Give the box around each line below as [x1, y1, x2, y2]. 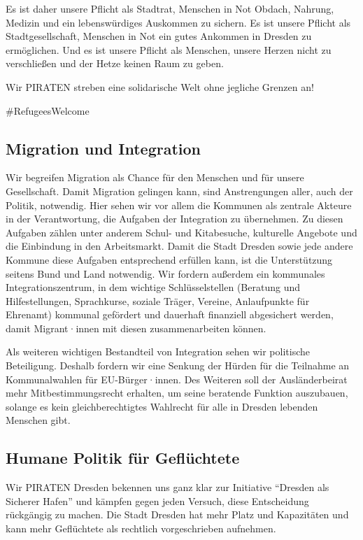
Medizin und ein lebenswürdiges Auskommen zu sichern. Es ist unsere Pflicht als [6, 15, 351, 29]
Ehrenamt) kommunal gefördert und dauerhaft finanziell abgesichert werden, [6, 307, 334, 322]
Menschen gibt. [6, 413, 71, 427]
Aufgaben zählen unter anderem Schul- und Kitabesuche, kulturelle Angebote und [6, 225, 357, 239]
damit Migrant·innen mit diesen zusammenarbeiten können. [6, 320, 266, 335]
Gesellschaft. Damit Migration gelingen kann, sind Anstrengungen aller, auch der [6, 183, 353, 198]
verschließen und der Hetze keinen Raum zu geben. [6, 56, 224, 71]
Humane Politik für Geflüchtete [6, 447, 240, 469]
